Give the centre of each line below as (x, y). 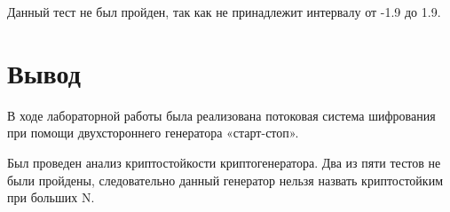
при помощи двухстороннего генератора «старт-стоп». (153, 133)
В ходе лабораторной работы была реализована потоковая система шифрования (221, 115)
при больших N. (51, 197)
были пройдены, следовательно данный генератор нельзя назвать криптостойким (225, 180)
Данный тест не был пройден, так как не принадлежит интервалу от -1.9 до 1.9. (224, 12)
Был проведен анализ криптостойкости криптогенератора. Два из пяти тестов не (224, 162)
